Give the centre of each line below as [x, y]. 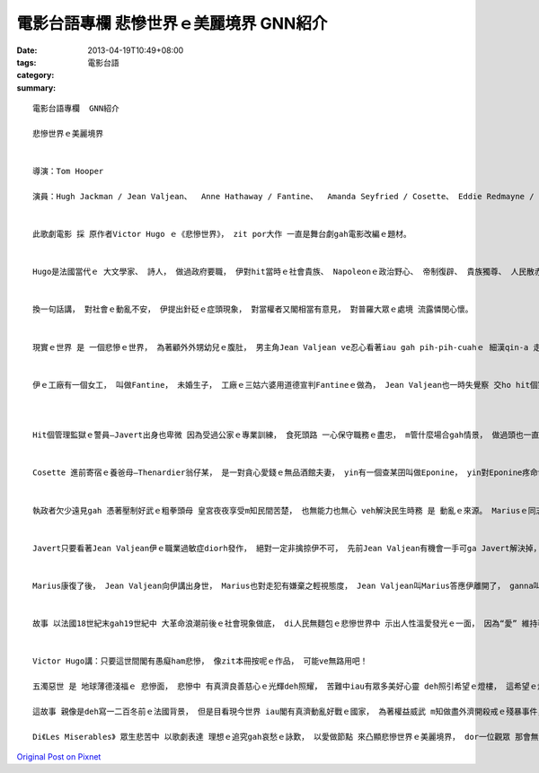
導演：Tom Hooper [68, 171]
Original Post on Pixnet [59, 757]
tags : [27, 62]
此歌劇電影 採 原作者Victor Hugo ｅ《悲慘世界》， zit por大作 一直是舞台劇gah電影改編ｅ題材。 [222, 234]
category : [35, 75]
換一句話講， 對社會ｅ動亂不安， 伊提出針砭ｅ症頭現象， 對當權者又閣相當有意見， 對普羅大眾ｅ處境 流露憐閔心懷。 [253, 309]
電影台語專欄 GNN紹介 [76, 109]
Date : [27, 50]
